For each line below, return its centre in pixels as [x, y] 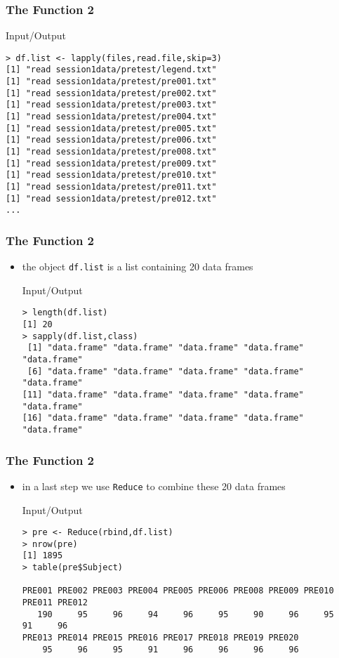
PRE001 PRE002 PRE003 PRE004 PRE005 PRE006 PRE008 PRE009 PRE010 [178, 591]
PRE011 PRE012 [55, 603]
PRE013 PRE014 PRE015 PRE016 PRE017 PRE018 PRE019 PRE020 [160, 638]
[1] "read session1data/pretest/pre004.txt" [111, 117]
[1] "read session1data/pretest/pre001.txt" [111, 82]
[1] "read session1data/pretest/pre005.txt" [111, 128]
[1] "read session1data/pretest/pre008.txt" [111, 152]
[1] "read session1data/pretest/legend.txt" [111, 70]
